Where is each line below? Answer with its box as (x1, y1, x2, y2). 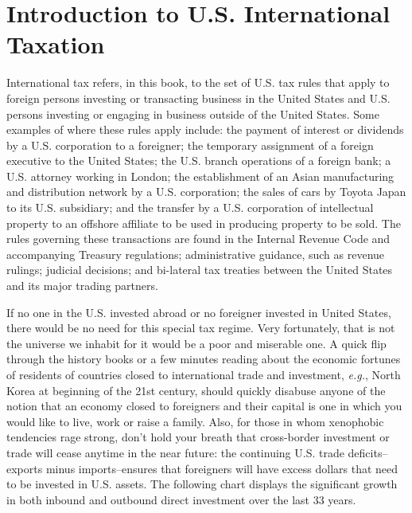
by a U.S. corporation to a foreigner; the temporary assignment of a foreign (6, 136, 374, 153)
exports (6, 460, 43, 476)
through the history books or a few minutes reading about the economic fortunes (6, 350, 401, 367)
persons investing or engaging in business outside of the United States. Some (6, 105, 379, 122)
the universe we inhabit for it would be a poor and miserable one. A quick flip (6, 335, 387, 351)
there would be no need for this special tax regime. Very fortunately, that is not (6, 319, 395, 336)
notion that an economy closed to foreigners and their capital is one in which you (6, 397, 402, 414)
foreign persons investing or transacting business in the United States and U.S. (6, 89, 391, 106)
